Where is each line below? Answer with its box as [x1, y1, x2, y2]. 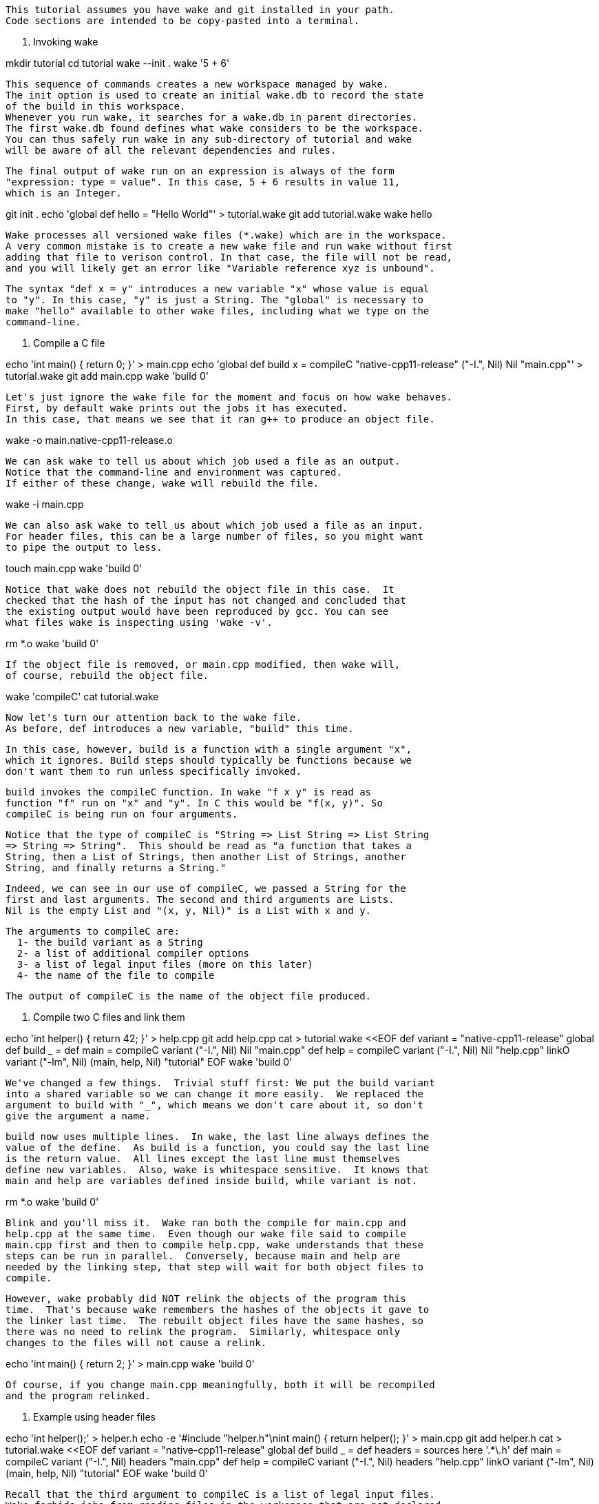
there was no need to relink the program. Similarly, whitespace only [6, 1326, 401, 1337]
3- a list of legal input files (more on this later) [17, 959, 313, 970]
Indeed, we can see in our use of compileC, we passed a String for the [6, 883, 406, 894]
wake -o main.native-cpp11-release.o [6, 434, 173, 446]
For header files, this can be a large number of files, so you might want [6, 531, 423, 542]
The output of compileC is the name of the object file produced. [6, 990, 372, 1002]
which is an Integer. [6, 187, 122, 199]
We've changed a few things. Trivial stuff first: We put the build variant [6, 1077, 435, 1088]
